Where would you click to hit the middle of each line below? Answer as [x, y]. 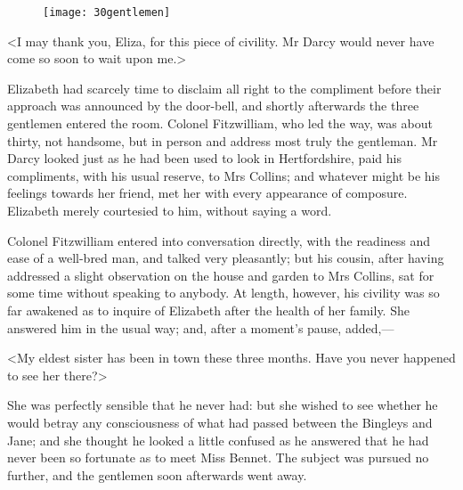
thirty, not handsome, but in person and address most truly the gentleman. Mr [223, 140]
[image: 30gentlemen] [107, 12]
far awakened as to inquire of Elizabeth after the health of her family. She [208, 310]
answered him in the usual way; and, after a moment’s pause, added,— [201, 327]
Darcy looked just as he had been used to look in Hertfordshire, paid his [204, 158]
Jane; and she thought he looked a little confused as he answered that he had [218, 440]
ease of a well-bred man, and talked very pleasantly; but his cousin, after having [226, 258]
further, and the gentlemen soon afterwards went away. [157, 474]
